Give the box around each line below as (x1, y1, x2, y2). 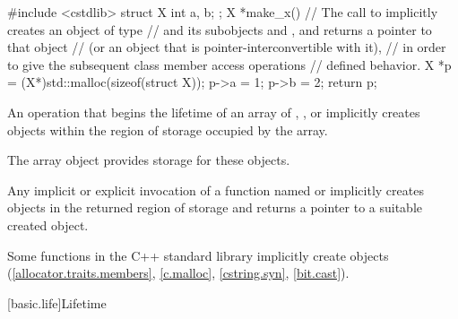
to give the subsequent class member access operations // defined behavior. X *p (7, 55, 452, 73)
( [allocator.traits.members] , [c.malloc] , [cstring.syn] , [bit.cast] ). (7, 263, 350, 282)
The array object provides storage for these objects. (7, 151, 290, 169)
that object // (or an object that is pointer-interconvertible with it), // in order (7, 38, 446, 56)
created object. (7, 215, 89, 234)
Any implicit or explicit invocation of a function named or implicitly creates (7, 180, 424, 199)
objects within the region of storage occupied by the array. (7, 120, 328, 139)
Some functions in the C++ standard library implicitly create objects (7, 246, 389, 264)
